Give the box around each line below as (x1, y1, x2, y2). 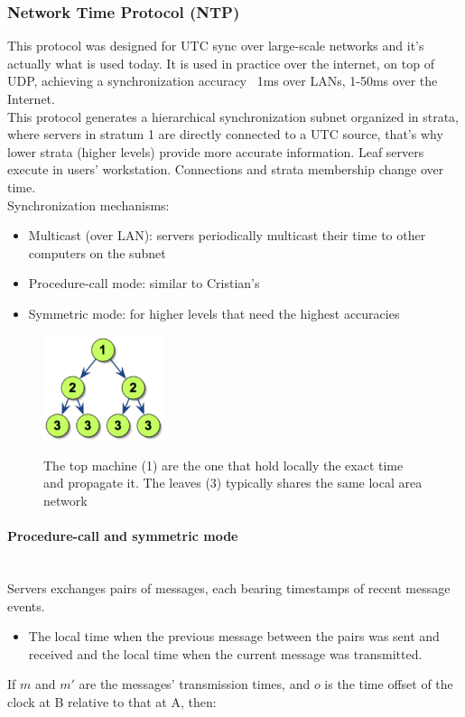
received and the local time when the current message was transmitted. (28, 644, 423, 663)
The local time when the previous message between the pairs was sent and (28, 627, 440, 646)
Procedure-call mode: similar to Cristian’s (28, 274, 260, 293)
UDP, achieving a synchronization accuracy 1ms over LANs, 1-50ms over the (7, 71, 438, 90)
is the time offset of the (324, 675, 453, 694)
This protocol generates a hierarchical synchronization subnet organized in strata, (7, 107, 460, 126)
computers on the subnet (28, 243, 166, 262)
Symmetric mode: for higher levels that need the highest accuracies (28, 303, 400, 322)
